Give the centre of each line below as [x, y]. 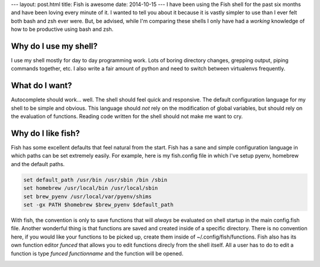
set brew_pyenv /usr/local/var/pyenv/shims [88, 196]
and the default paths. [38, 164]
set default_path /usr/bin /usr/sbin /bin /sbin [95, 180]
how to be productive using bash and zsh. [62, 29]
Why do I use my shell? [54, 46]
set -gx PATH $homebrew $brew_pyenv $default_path [99, 205]
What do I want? [41, 86]
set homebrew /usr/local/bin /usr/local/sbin [91, 188]
